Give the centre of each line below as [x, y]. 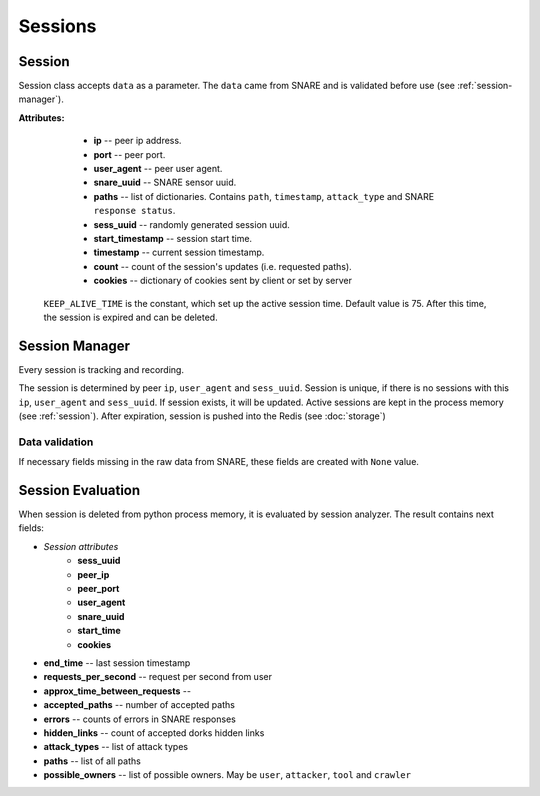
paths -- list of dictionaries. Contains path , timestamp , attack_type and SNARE [264, 196]
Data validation [56, 442]
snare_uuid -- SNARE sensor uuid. [165, 182]
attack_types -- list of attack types [116, 747]
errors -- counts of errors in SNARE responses [140, 719]
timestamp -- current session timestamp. [179, 252]
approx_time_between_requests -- [117, 691]
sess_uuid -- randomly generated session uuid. [191, 224]
